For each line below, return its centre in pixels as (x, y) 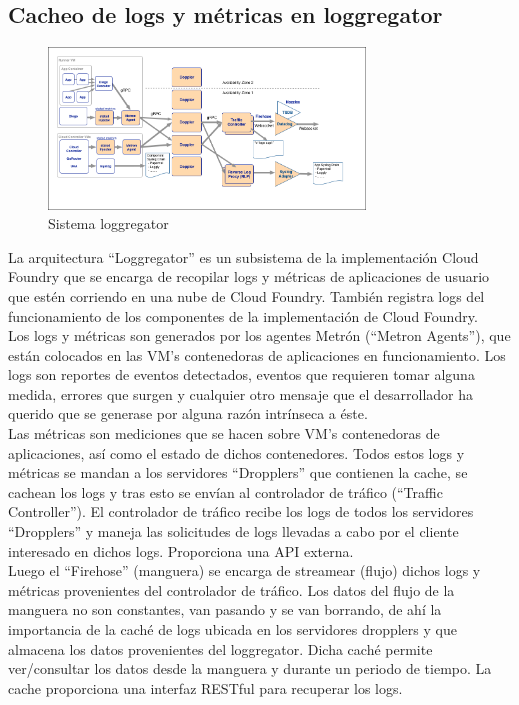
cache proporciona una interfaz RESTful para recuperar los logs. (205, 687)
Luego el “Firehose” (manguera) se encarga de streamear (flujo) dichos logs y (244, 570)
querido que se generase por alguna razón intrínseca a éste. (188, 413)
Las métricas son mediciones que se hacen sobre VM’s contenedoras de (224, 433)
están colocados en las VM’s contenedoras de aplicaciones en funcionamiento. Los (257, 354)
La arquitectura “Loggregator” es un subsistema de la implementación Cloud (243, 256)
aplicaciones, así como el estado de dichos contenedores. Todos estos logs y (236, 452)
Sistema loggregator (108, 223)
